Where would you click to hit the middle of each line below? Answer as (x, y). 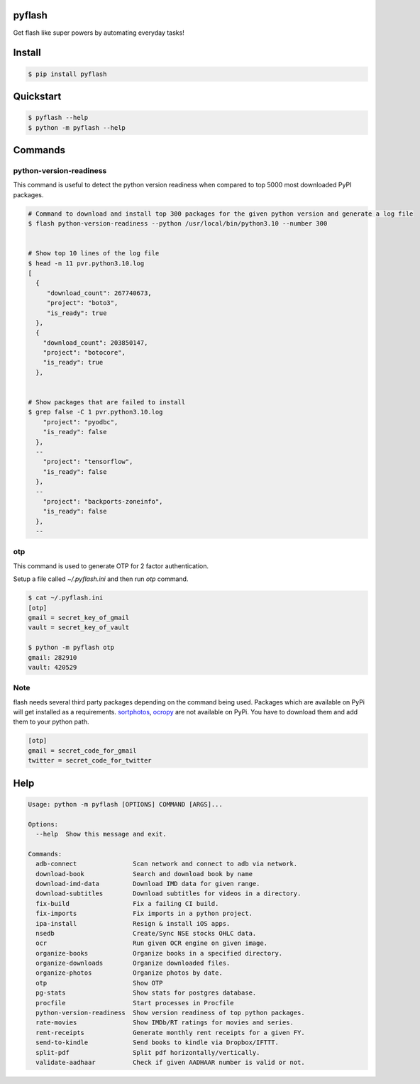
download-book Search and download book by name (144, 874)
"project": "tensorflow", (88, 462)
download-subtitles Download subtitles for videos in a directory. (168, 894)
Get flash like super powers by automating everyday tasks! (99, 33)
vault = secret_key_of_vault (79, 627)
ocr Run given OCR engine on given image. (152, 943)
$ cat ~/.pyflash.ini (66, 598)
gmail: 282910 (52, 657)
